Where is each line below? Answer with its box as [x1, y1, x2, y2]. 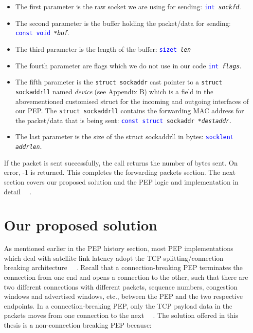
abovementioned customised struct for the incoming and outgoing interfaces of [15, 96, 249, 106]
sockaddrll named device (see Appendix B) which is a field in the [15, 86, 214, 96]
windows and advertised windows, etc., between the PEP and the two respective [4, 291, 243, 301]
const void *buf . [15, 27, 70, 38]
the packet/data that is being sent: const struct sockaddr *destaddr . [15, 115, 232, 125]
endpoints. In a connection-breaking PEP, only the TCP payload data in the [4, 300, 233, 311]
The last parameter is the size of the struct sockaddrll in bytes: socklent [15, 131, 234, 142]
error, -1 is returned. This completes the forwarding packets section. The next [4, 167, 235, 177]
